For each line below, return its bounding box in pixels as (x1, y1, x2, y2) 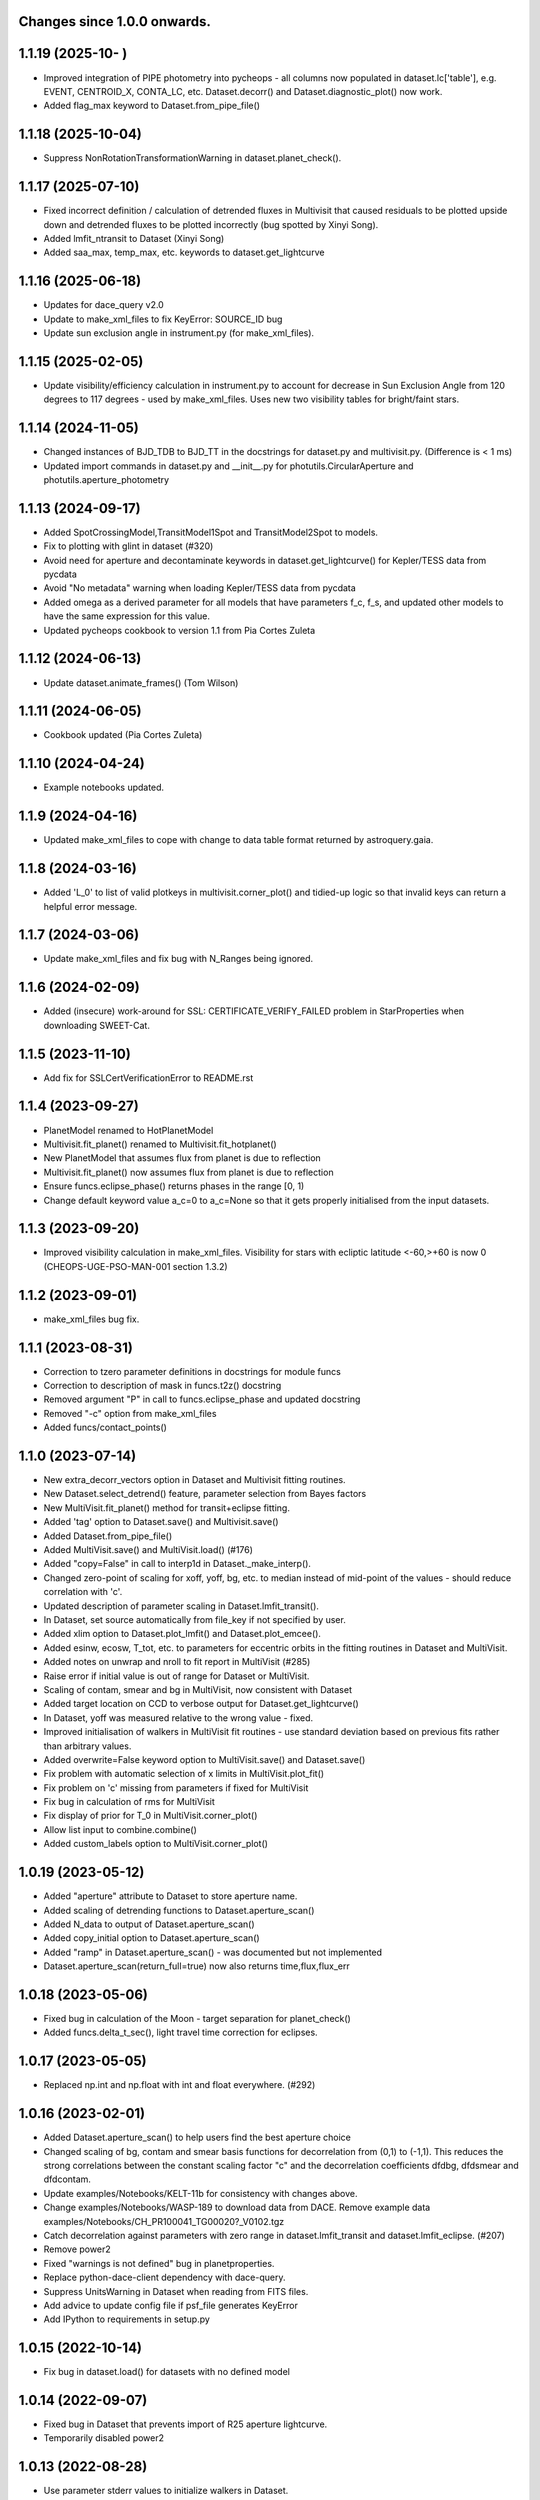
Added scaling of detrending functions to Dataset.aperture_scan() (43, 1904, 315, 1916)
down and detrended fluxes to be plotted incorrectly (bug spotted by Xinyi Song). (43, 218, 379, 230)
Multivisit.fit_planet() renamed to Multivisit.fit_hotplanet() (43, 1138, 277, 1150)
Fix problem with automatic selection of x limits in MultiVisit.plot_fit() (43, 1768, 325, 1780)
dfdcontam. (43, 2173, 92, 2185)
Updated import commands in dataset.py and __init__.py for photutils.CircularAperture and (43, 460, 414, 472)
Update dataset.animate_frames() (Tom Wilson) (43, 676, 239, 689)
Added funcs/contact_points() (43, 1421, 167, 1434)
